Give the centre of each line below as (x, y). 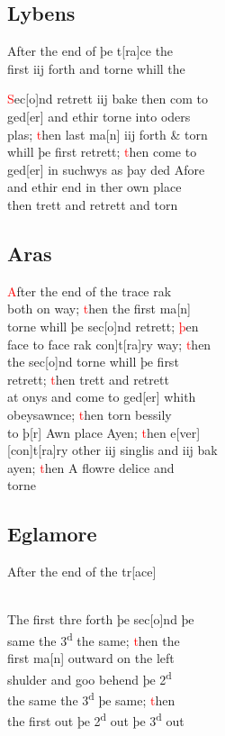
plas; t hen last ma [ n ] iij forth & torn (108, 134)
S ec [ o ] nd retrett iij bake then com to (108, 99)
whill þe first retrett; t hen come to (102, 152)
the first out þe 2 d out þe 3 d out (96, 719)
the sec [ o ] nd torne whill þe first (93, 362)
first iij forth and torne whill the (96, 68)
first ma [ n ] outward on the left (91, 658)
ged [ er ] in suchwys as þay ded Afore (106, 169)
